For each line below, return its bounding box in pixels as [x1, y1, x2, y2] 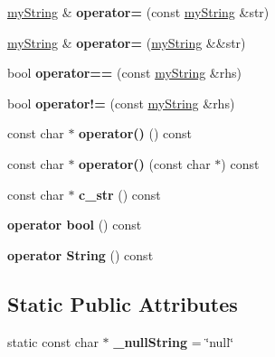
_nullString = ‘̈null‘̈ [113, 332, 234, 351]
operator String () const [7, 245, 154, 264]
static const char [7, 332, 99, 351]
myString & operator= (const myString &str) [7, 3, 270, 21]
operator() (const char [79, 154, 211, 173]
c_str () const [79, 184, 161, 203]
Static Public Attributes [7, 289, 238, 317]
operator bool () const [7, 215, 142, 234]
